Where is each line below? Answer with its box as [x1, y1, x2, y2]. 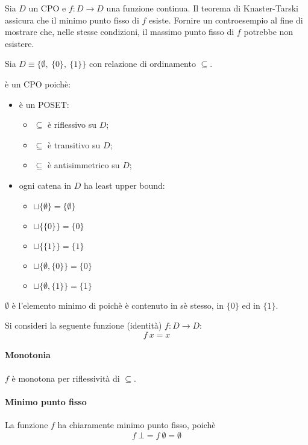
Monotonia [5, 349, 51, 361]
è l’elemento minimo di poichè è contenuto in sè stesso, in [11, 298, 224, 311]
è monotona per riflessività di [11, 371, 120, 384]
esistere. [5, 37, 34, 49]
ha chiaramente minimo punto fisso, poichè [57, 418, 216, 431]
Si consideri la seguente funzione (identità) [5, 319, 162, 332]
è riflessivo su [47, 118, 97, 131]
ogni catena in [19, 178, 72, 191]
